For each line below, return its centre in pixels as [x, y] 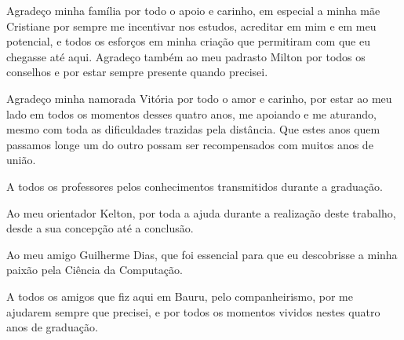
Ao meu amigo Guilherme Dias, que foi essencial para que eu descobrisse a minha [202, 254]
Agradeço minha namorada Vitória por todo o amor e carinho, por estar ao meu [199, 98]
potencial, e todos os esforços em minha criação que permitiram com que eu [188, 41]
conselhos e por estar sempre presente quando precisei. [137, 72]
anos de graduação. [52, 327]
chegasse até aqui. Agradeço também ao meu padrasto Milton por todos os [186, 56]
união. [21, 160]
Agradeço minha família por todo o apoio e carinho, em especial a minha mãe [193, 10]
